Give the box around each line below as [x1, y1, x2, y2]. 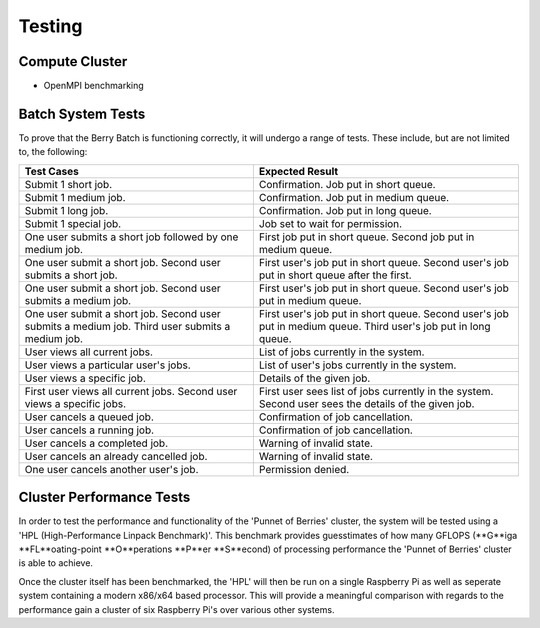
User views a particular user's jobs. [24, 358, 191, 372]
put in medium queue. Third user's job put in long [258, 319, 491, 333]
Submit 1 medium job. [24, 190, 126, 204]
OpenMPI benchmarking [43, 80, 144, 92]
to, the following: [18, 146, 88, 158]
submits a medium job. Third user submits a [24, 319, 231, 333]
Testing [18, 15, 83, 37]
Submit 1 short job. [24, 177, 113, 191]
